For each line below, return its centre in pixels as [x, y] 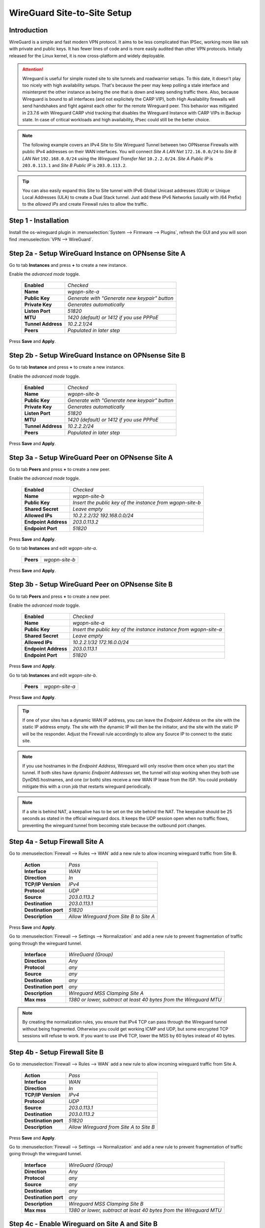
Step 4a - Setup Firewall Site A [56, 842]
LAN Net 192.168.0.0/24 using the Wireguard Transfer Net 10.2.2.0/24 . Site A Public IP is [118, 158]
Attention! [33, 69]
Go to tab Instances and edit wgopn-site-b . [53, 675]
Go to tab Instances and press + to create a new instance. [68, 265]
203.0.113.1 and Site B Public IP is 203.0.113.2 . [75, 165]
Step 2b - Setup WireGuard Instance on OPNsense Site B [97, 355]
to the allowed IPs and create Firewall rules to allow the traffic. [85, 204]
